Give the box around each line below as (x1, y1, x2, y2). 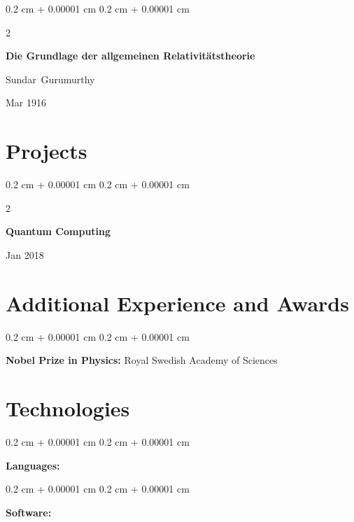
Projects (6, 136, 87, 165)
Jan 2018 (6, 247, 44, 262)
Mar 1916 (6, 95, 46, 110)
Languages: (6, 458, 60, 472)
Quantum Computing (6, 224, 111, 239)
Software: (6, 505, 52, 519)
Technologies (6, 393, 130, 422)
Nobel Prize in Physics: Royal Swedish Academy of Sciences (6, 353, 278, 367)
